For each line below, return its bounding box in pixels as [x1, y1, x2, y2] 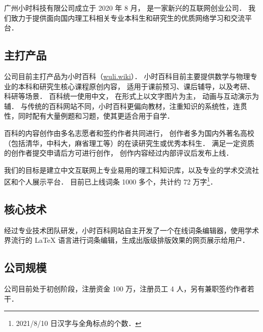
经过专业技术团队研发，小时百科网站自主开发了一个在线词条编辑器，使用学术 [4, 225, 259, 235]
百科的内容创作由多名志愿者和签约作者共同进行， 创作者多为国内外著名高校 [4, 127, 254, 138]
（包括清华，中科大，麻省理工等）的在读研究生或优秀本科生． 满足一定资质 [4, 137, 254, 148]
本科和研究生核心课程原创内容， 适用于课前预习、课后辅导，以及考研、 [18, 81, 254, 91]
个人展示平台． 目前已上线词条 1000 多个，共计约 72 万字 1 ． [18, 175, 217, 187]
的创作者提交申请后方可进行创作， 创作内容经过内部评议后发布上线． [4, 147, 233, 158]
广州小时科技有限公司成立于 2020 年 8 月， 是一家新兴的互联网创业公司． [4, 3, 246, 13]
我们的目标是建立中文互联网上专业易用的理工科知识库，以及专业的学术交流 [4, 164, 252, 175]
